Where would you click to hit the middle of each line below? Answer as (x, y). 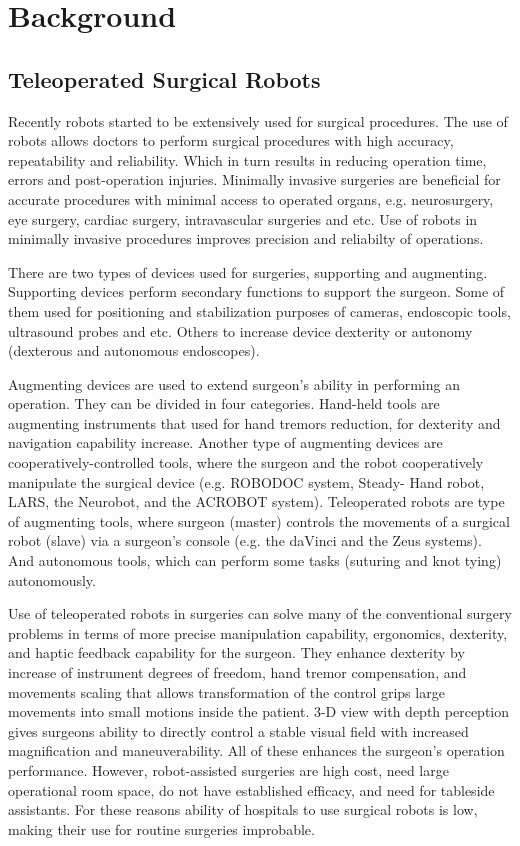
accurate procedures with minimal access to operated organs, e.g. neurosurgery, (251, 198)
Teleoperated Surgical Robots (164, 78)
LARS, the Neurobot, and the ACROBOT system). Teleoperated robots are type (256, 501)
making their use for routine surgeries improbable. (161, 828)
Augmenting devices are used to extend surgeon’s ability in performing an (234, 383)
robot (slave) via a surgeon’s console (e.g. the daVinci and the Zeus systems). (245, 540)
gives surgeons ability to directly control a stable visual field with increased (238, 730)
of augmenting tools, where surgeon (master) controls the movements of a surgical (259, 520)
